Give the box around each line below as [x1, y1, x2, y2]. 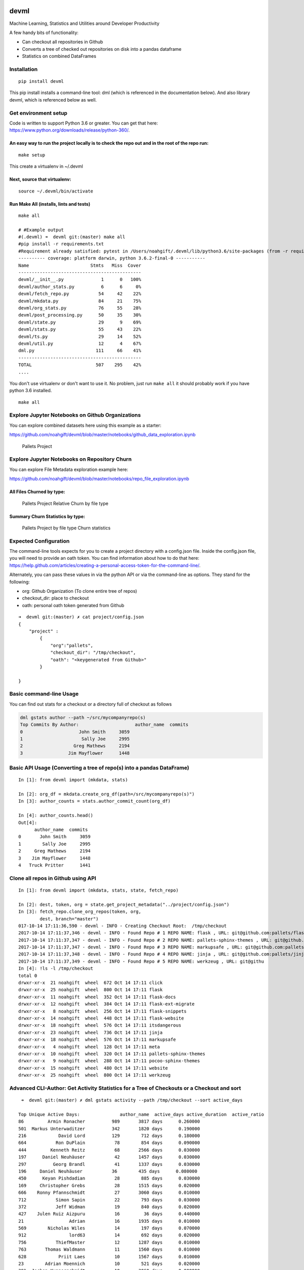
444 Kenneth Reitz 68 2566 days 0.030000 [18, 1147, 200, 1153]
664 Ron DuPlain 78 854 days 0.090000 [18, 1140, 200, 1146]
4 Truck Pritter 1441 [18, 863, 91, 868]
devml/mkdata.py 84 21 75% [18, 298, 141, 304]
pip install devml [18, 79, 64, 84]
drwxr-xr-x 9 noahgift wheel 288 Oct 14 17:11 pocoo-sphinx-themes [18, 1058, 200, 1064]
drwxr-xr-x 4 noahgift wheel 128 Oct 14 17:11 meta [18, 1044, 160, 1050]
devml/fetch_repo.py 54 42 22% [18, 291, 141, 297]
